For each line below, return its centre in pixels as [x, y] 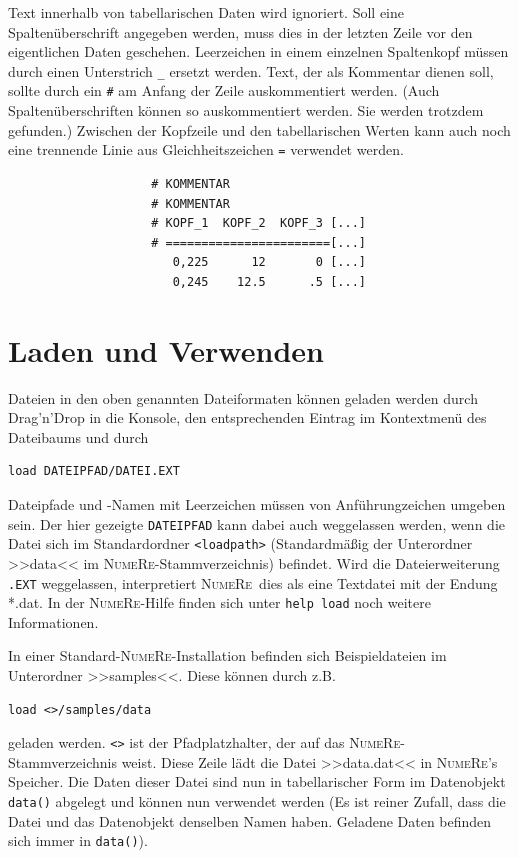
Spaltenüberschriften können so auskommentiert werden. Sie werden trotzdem [246, 110]
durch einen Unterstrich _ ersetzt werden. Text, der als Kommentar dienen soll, [251, 70]
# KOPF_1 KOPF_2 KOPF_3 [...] [258, 223]
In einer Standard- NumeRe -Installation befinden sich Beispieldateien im [227, 655]
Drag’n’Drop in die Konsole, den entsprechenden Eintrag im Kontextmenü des [247, 417]
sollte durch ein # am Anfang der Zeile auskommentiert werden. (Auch [224, 90]
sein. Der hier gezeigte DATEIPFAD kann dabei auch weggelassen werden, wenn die [256, 523]
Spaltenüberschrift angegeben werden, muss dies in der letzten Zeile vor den [240, 31]
